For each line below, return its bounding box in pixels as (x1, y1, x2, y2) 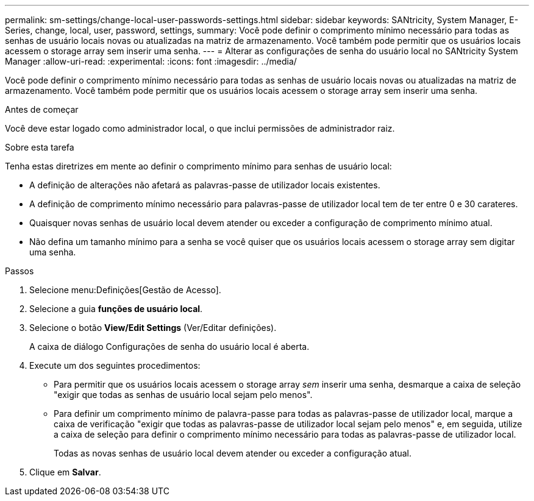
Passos (5, 266, 34, 276)
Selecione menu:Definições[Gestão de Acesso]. (29, 285, 221, 295)
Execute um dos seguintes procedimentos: (29, 360, 201, 371)
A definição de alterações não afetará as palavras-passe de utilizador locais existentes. (29, 180, 380, 190)
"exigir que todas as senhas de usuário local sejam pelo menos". (54, 389, 313, 400)
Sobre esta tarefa (5, 142, 74, 152)
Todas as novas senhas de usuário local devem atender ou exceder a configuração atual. (54, 448, 412, 458)
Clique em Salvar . (29, 467, 101, 477)
